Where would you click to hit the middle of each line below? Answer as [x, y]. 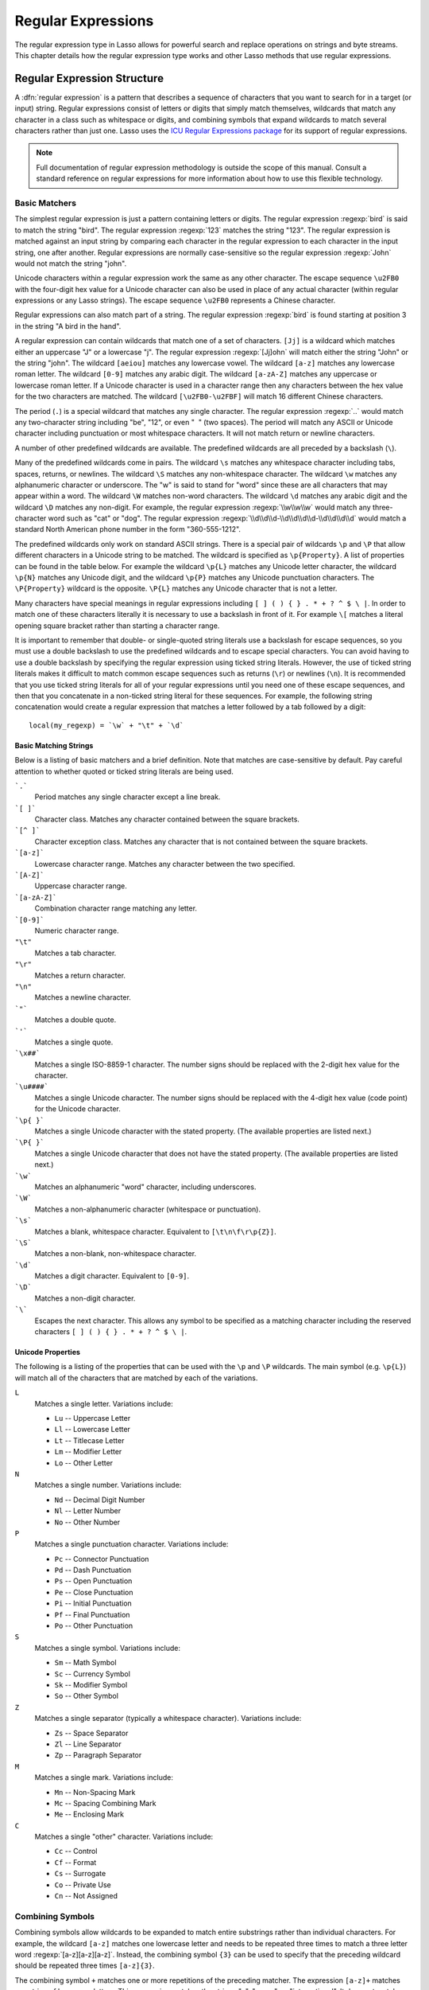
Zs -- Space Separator [91, 1733]
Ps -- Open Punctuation [93, 1581]
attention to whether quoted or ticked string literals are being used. [124, 771]
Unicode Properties [48, 1352]
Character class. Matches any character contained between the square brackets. [167, 819]
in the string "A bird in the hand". [68, 326]
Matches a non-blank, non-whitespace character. [116, 1254]
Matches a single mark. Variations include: [104, 1777]
